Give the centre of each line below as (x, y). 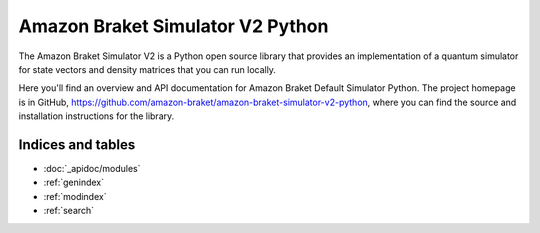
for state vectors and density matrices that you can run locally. (147, 69)
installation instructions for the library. (96, 116)
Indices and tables (77, 144)
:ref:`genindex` (74, 182)
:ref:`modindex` (75, 196)
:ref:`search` (69, 211)
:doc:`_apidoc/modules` (92, 169)
